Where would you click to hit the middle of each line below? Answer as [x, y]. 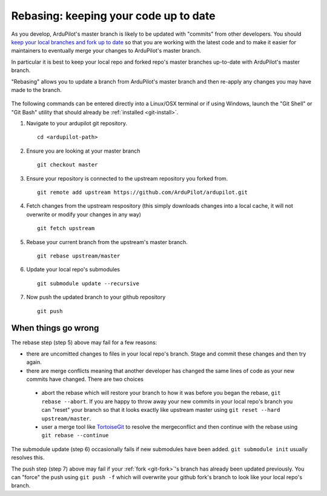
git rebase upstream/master [79, 256]
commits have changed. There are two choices [85, 379]
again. [34, 362]
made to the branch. [36, 90]
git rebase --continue [75, 435]
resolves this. [28, 458]
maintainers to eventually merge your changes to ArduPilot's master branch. [106, 51]
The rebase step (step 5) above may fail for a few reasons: [84, 343]
